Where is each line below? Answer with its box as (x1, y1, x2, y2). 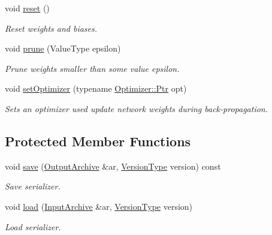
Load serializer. (5, 220, 61, 233)
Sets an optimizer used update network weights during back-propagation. (5, 102, 268, 115)
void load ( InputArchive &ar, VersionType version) (5, 200, 193, 212)
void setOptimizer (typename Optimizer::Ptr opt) (5, 82, 187, 95)
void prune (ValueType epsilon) (5, 42, 121, 55)
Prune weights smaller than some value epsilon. (5, 62, 180, 74)
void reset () (5, 2, 50, 14)
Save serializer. (5, 180, 61, 192)
